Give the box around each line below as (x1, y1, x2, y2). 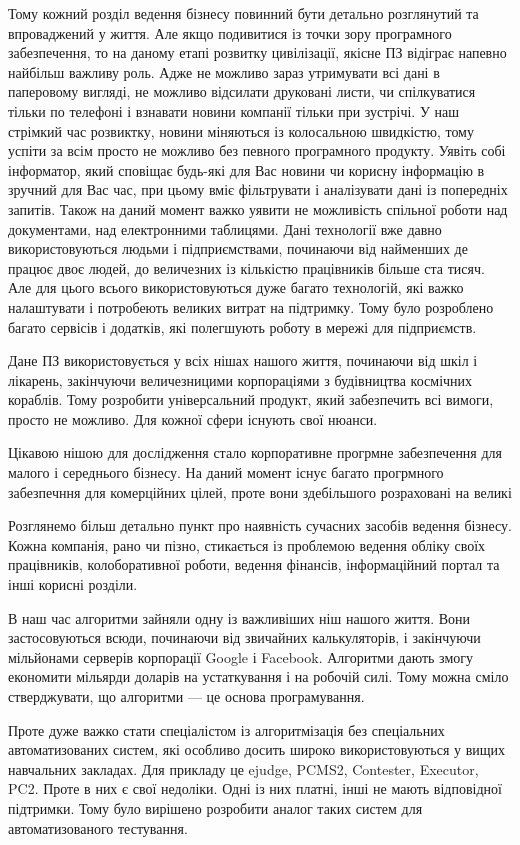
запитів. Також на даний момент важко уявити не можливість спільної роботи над (8, 198, 508, 219)
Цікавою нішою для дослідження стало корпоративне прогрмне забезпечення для (8, 442, 503, 463)
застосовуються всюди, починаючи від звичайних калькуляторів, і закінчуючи (8, 627, 481, 648)
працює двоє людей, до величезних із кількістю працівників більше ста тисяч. (8, 257, 485, 278)
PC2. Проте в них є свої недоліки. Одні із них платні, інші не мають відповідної (8, 778, 502, 799)
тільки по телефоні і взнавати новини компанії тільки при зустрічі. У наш (8, 100, 459, 121)
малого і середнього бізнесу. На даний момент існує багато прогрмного (8, 462, 444, 483)
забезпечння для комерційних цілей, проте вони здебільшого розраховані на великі (8, 481, 512, 502)
